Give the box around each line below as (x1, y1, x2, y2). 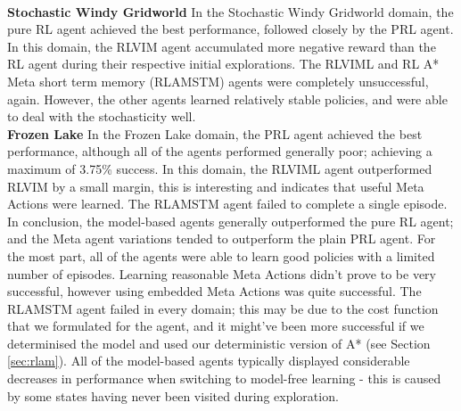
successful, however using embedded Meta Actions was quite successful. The (7, 282, 422, 300)
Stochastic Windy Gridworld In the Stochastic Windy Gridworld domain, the (7, 2, 454, 21)
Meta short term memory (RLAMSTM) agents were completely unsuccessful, (7, 71, 429, 90)
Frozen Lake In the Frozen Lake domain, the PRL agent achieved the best (7, 124, 423, 143)
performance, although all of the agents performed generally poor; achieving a (7, 142, 432, 160)
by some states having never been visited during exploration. (7, 386, 339, 405)
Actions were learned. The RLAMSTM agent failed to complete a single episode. (7, 194, 448, 213)
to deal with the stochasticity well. (7, 107, 196, 126)
